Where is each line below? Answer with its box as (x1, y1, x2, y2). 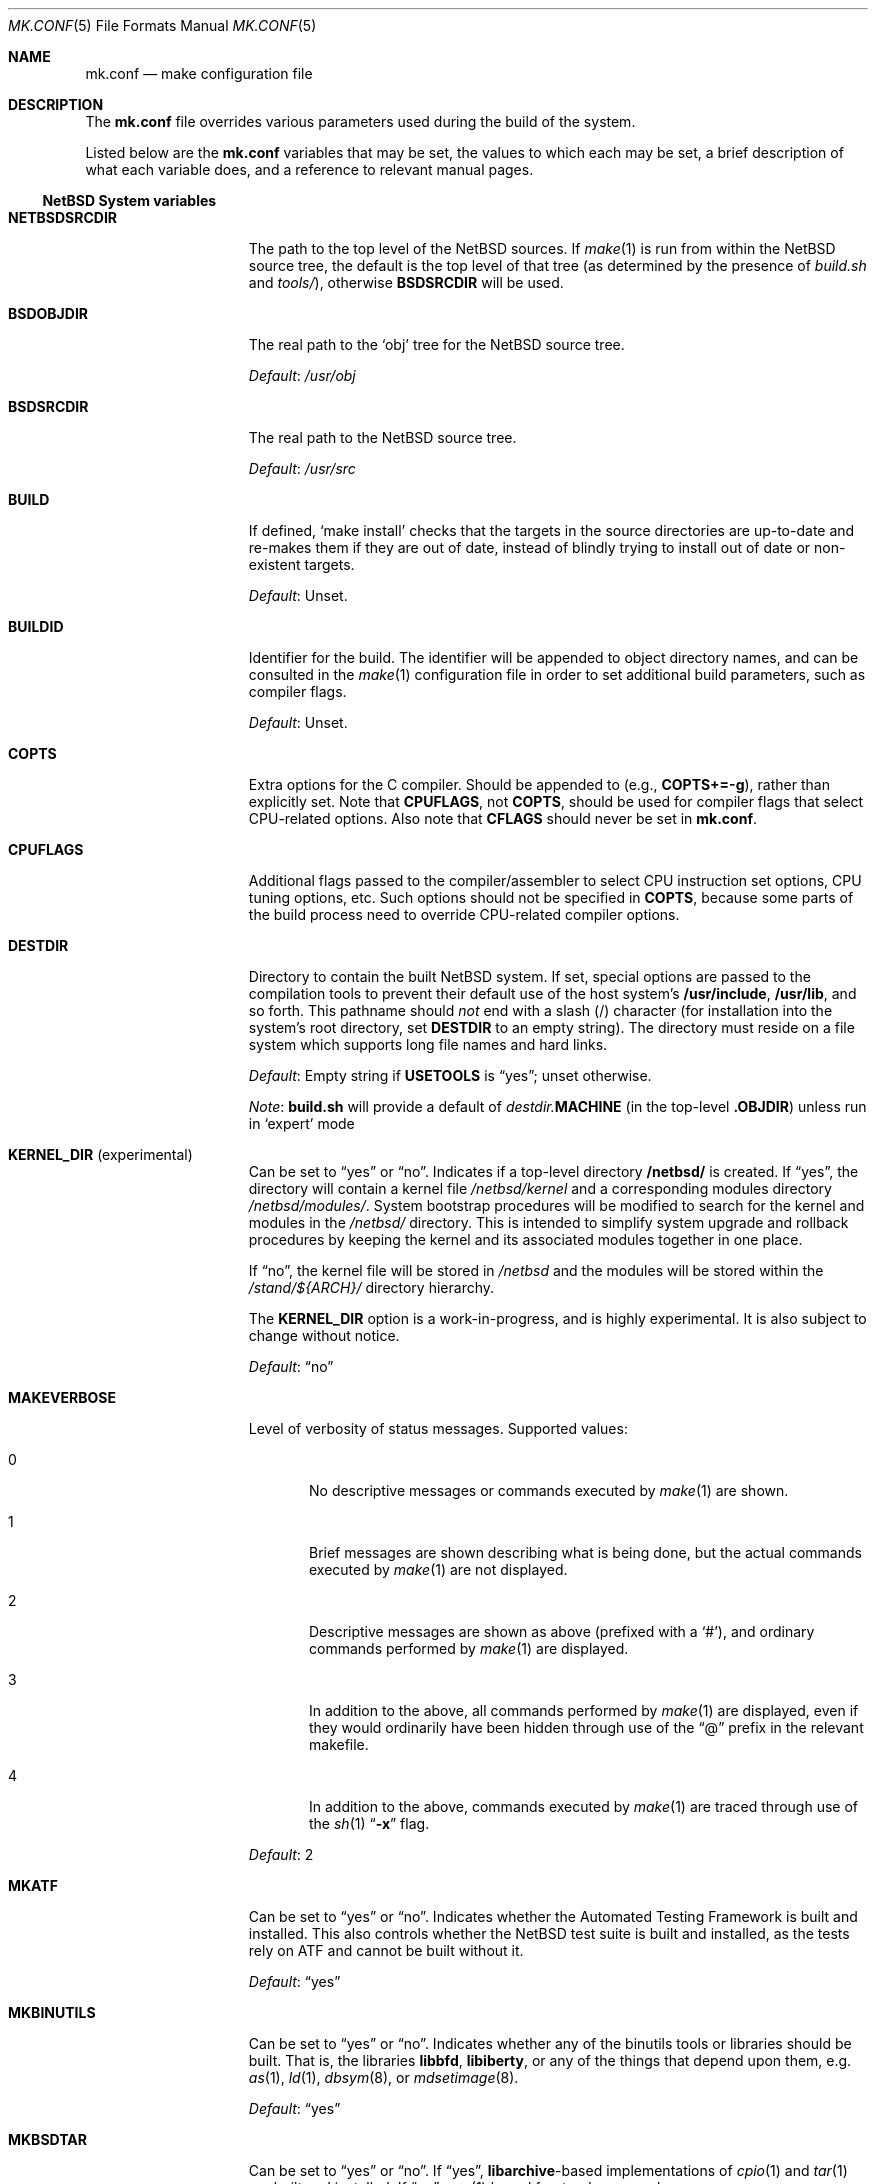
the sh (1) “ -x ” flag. (309, 1815, 430, 1832)
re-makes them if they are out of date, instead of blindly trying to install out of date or (248, 539, 811, 556)
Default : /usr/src (248, 460, 356, 477)
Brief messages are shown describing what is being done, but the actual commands (309, 1544, 862, 1561)
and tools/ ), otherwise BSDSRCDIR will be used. (248, 274, 564, 291)
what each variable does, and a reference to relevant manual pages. (85, 161, 534, 178)
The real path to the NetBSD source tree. (248, 429, 517, 446)
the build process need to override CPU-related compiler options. (248, 906, 680, 923)
